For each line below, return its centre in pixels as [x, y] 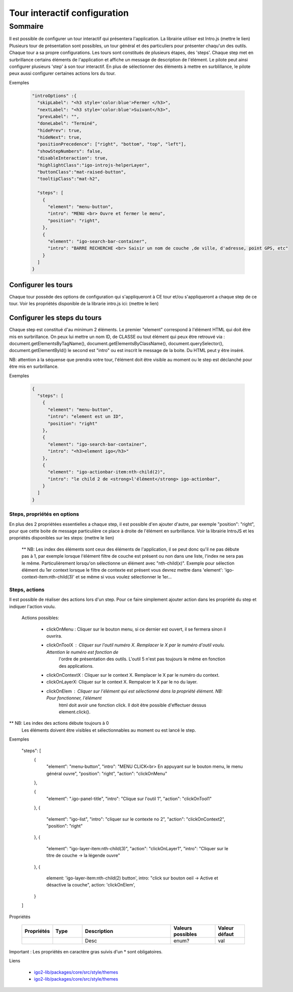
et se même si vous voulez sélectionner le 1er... [124, 577]
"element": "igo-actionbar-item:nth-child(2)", [107, 472]
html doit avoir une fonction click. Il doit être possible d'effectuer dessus [133, 705]
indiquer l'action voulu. [32, 606]
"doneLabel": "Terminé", [67, 123]
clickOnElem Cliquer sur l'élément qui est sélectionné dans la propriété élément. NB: [135, 691]
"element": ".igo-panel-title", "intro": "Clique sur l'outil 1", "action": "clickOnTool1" [129, 799]
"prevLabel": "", [58, 116]
